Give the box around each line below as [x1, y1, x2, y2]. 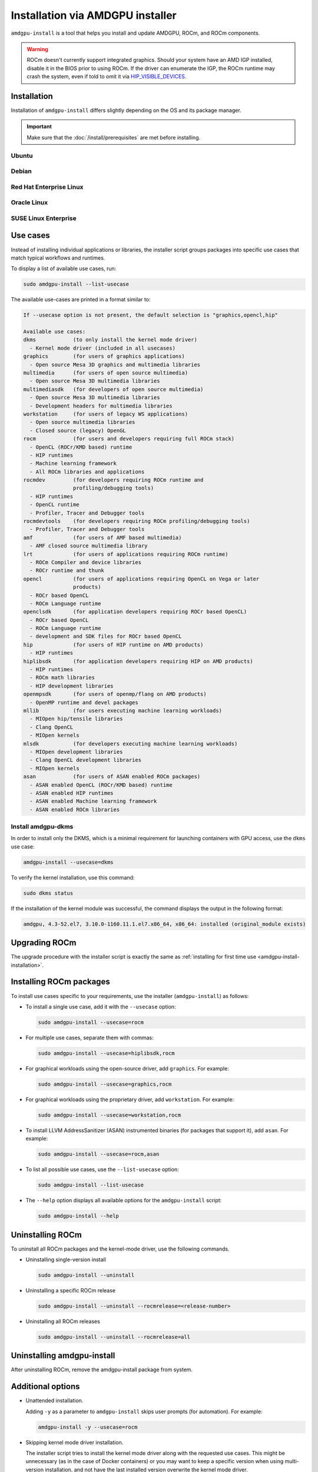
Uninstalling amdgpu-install [11, 1351, 115, 1361]
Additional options [11, 1381, 80, 1392]
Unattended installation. [25, 1397, 84, 1404]
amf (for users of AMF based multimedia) [23, 534, 182, 541]
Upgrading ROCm [11, 938, 77, 948]
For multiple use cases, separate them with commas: [25, 1034, 154, 1041]
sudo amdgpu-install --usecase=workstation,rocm [38, 1112, 181, 1118]
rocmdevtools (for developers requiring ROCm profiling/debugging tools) [23, 518, 250, 525]
